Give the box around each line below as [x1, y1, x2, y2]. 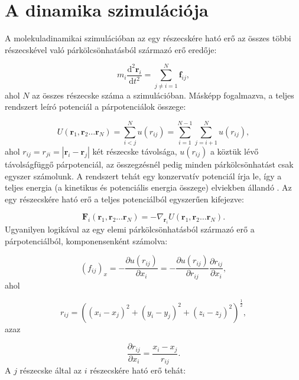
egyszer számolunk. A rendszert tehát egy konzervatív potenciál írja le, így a [5, 169, 282, 182]
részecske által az [19, 364, 82, 376]
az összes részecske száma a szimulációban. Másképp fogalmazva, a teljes [32, 89, 294, 101]
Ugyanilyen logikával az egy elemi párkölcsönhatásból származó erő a [5, 223, 255, 235]
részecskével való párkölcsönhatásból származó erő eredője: [5, 43, 217, 55]
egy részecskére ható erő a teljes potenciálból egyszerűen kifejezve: [5, 192, 244, 205]
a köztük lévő [210, 145, 259, 157]
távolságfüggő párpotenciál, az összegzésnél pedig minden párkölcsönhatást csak [5, 158, 294, 170]
